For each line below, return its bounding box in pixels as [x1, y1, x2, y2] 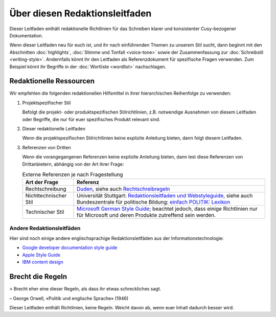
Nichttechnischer [25, 192, 67, 199]
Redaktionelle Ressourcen [9, 77, 95, 85]
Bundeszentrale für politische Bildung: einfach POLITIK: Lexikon [77, 198, 231, 206]
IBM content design [22, 259, 63, 265]
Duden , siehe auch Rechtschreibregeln [77, 186, 170, 193]
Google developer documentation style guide [22, 244, 118, 251]
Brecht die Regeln [9, 273, 67, 281]
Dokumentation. [9, 32, 43, 38]
